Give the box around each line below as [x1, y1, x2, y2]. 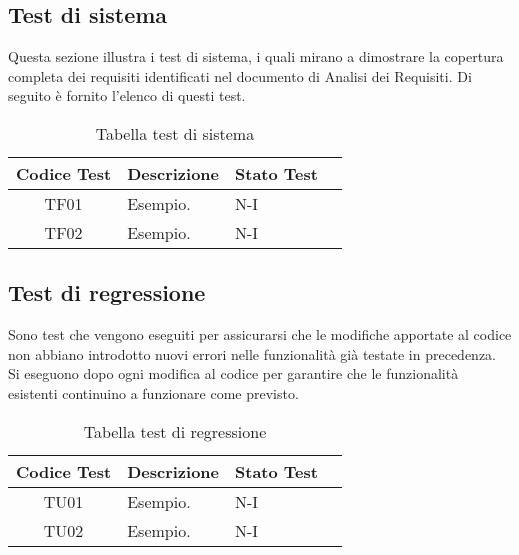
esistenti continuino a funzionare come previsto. [8, 382, 299, 403]
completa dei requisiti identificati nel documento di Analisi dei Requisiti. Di [8, 65, 472, 86]
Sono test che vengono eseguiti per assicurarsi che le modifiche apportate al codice [8, 324, 512, 345]
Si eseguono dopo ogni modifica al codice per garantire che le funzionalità [8, 363, 459, 384]
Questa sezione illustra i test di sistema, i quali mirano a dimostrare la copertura [8, 46, 504, 67]
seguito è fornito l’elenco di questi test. [8, 85, 246, 106]
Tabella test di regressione [83, 419, 267, 443]
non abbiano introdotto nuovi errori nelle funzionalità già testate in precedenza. [8, 343, 496, 364]
